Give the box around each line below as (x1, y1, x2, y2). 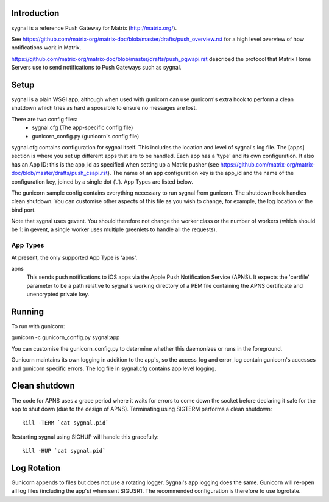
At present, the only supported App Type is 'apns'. (11, 254, 138, 261)
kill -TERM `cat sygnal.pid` (22, 420, 109, 426)
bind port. (11, 206, 36, 213)
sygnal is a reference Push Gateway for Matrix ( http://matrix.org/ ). (11, 24, 177, 32)
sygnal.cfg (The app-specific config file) (32, 124, 133, 131)
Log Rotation (11, 462, 61, 473)
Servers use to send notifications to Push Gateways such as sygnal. (11, 64, 182, 71)
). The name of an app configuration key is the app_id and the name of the (107, 170, 294, 177)
